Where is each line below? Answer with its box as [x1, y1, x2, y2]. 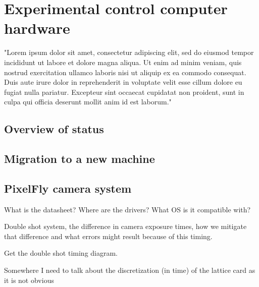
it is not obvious [4, 274, 54, 285]
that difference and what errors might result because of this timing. [4, 231, 213, 241]
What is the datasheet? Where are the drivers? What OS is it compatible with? [4, 204, 251, 214]
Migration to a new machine [4, 151, 155, 166]
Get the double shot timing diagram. [4, 248, 118, 258]
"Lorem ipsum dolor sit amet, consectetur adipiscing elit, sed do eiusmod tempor [4, 47, 254, 58]
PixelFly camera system [4, 180, 132, 196]
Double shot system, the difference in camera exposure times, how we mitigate [4, 221, 247, 232]
